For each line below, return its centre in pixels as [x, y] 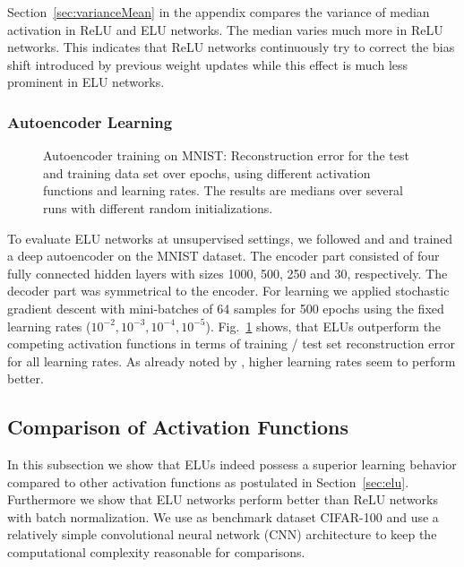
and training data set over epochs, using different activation [207, 172]
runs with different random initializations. [158, 207]
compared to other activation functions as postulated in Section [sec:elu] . [208, 481]
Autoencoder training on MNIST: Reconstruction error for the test [226, 155]
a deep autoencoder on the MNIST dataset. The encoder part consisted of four [223, 256]
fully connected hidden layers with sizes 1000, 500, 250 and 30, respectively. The [228, 273]
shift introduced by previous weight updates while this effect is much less [208, 64]
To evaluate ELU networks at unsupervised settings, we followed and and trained [230, 238]
